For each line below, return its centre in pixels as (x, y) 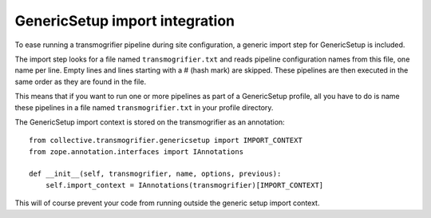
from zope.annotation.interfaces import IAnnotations (136, 151)
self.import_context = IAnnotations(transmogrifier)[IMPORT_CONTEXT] (184, 185)
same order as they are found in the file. (81, 81)
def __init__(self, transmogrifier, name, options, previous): (155, 174)
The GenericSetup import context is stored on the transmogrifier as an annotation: (150, 122)
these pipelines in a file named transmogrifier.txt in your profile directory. (144, 107)
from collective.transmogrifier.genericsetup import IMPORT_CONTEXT (166, 141)
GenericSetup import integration (125, 21)
